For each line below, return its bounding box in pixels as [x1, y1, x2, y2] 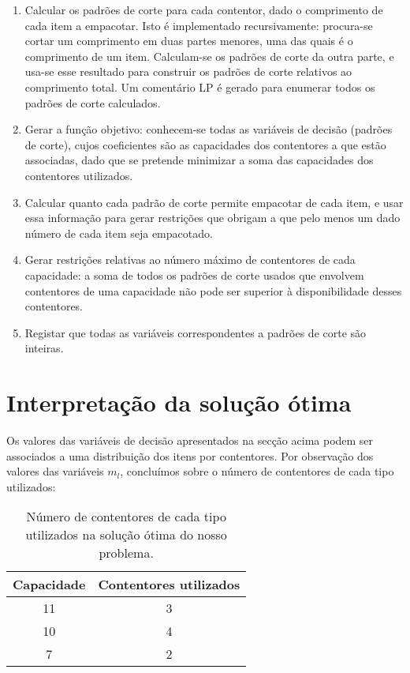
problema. [99, 543, 154, 562]
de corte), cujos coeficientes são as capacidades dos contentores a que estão [24, 136, 386, 152]
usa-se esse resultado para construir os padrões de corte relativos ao [24, 63, 352, 80]
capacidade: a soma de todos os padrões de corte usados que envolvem [24, 266, 364, 283]
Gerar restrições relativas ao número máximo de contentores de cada [24, 251, 356, 268]
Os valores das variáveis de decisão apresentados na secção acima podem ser [6, 432, 374, 448]
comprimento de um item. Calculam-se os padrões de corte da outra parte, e [24, 47, 394, 64]
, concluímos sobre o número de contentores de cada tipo [120, 463, 394, 479]
